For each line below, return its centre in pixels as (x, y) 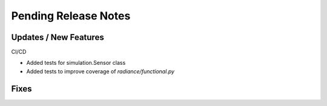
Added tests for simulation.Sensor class (76, 63)
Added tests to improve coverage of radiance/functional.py (101, 71)
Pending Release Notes (71, 16)
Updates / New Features (58, 37)
